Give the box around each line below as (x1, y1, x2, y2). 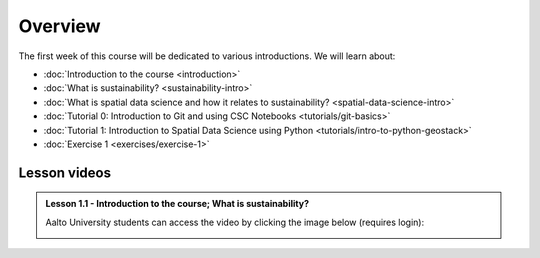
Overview (18, 15, 101, 37)
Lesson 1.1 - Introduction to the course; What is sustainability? (45, 198, 310, 210)
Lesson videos (18, 164, 112, 181)
